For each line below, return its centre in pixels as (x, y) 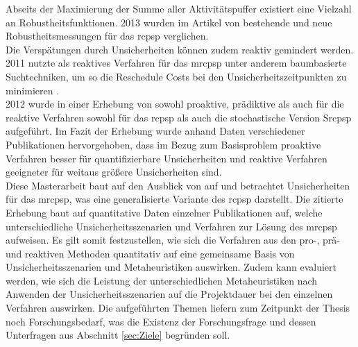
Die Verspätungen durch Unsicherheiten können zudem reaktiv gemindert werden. (180, 49)
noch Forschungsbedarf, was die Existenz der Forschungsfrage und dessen (161, 321)
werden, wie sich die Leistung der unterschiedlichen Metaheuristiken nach (162, 280)
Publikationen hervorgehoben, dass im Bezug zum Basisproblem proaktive (163, 144)
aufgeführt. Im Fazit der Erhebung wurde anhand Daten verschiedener (155, 131)
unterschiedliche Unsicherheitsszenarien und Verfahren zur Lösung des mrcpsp (171, 226)
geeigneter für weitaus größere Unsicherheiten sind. (114, 172)
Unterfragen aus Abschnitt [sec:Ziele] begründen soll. (118, 335)
